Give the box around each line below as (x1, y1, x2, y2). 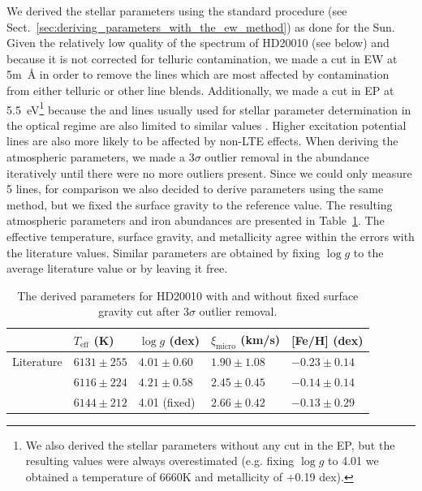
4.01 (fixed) (138, 393, 196, 410)
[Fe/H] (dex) (291, 331, 364, 348)
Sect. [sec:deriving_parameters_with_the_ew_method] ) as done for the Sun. (6, 18, 395, 35)
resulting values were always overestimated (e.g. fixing (25, 452, 295, 469)
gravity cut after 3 (98, 303, 189, 320)
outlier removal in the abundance (205, 149, 369, 165)
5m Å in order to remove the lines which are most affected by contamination (6, 66, 390, 83)
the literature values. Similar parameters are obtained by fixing (6, 243, 321, 261)
